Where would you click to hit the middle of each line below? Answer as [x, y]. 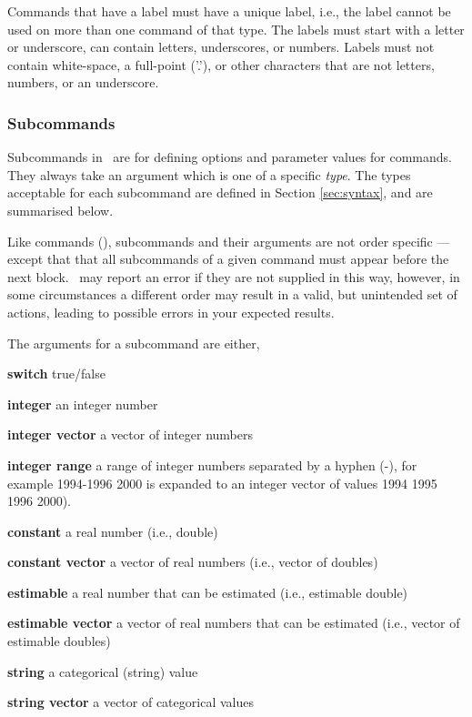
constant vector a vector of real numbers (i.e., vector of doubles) [193, 562]
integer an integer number [83, 404]
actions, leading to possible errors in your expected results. [171, 312]
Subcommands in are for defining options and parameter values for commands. [230, 157]
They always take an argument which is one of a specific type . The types [209, 174]
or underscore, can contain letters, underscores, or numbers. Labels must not [221, 47]
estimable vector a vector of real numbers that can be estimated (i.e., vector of [234, 623]
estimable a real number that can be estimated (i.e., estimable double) [208, 592]
